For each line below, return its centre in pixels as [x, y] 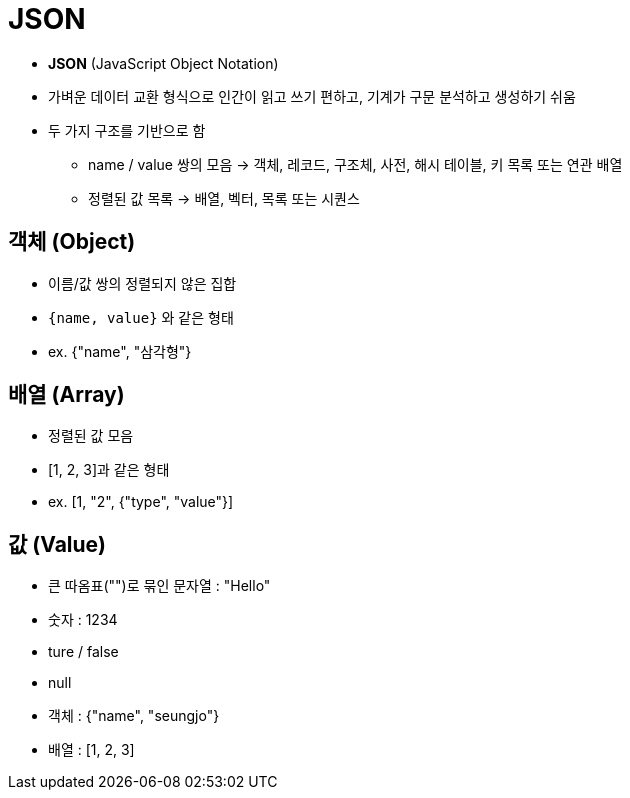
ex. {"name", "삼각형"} [120, 351]
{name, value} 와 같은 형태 [141, 317]
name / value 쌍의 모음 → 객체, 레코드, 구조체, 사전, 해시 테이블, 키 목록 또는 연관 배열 [355, 164]
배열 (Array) [66, 395]
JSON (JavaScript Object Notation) [163, 63]
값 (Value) [57, 544]
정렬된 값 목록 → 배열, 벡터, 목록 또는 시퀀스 [224, 198]
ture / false [83, 652]
